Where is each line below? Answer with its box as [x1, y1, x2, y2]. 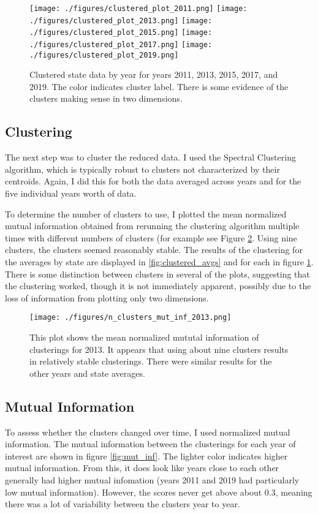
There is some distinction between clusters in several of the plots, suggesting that [5, 267, 310, 280]
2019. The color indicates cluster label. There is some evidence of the [29, 80, 289, 93]
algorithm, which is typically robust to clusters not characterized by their [5, 162, 280, 175]
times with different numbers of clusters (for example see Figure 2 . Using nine [5, 231, 297, 244]
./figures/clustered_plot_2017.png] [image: [29, 40, 213, 49]
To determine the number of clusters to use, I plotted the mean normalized [5, 207, 287, 220]
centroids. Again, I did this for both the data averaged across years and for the [5, 175, 301, 187]
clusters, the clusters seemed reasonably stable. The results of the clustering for [5, 243, 303, 256]
